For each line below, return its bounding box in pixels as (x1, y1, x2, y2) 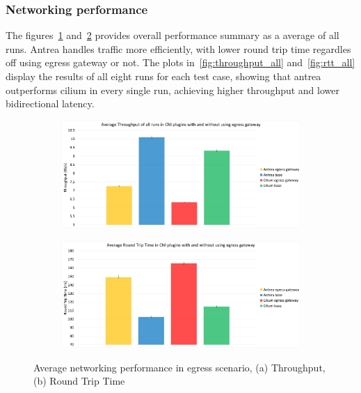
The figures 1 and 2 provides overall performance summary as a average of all (6, 28, 339, 43)
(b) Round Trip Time (33, 373, 125, 388)
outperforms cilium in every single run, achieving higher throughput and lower (6, 82, 339, 97)
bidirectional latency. (6, 96, 95, 111)
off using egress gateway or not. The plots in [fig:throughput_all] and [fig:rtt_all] (6, 55, 355, 70)
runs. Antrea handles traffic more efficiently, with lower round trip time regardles (6, 41, 351, 56)
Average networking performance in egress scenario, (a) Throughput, (33, 360, 326, 374)
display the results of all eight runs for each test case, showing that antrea (6, 69, 321, 83)
